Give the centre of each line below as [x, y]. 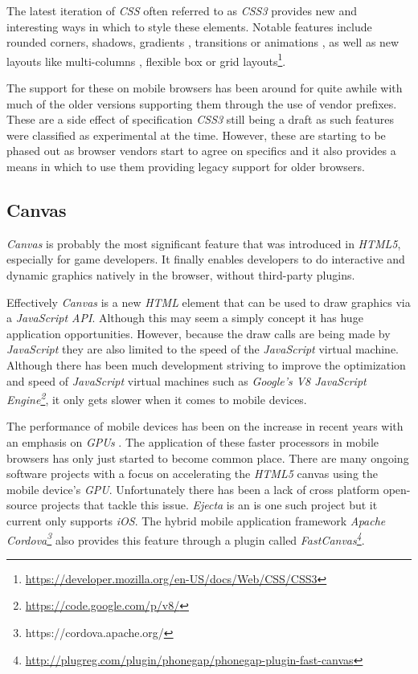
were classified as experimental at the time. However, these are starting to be [196, 135]
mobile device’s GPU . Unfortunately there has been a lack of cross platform [193, 489]
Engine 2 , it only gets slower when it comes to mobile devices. [157, 398]
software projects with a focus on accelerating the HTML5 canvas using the [192, 474]
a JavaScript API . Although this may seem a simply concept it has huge [185, 318]
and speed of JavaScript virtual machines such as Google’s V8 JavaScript [186, 380]
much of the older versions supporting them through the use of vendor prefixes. [202, 103]
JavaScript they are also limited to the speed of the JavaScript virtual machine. [203, 349]
